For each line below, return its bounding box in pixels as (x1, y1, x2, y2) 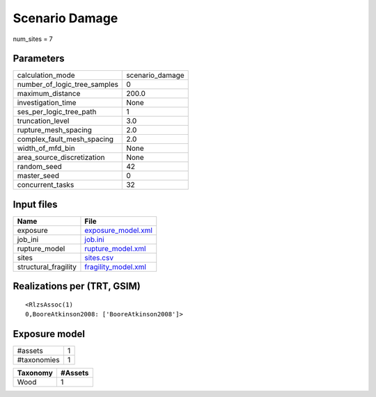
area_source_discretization (17, 153, 105, 163)
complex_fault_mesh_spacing (17, 134, 114, 144)
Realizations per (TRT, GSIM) (13, 280, 141, 292)
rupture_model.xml (84, 243, 146, 253)
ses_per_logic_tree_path (17, 107, 97, 117)
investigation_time (17, 98, 77, 108)
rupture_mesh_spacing (17, 125, 92, 135)
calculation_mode (17, 70, 76, 80)
